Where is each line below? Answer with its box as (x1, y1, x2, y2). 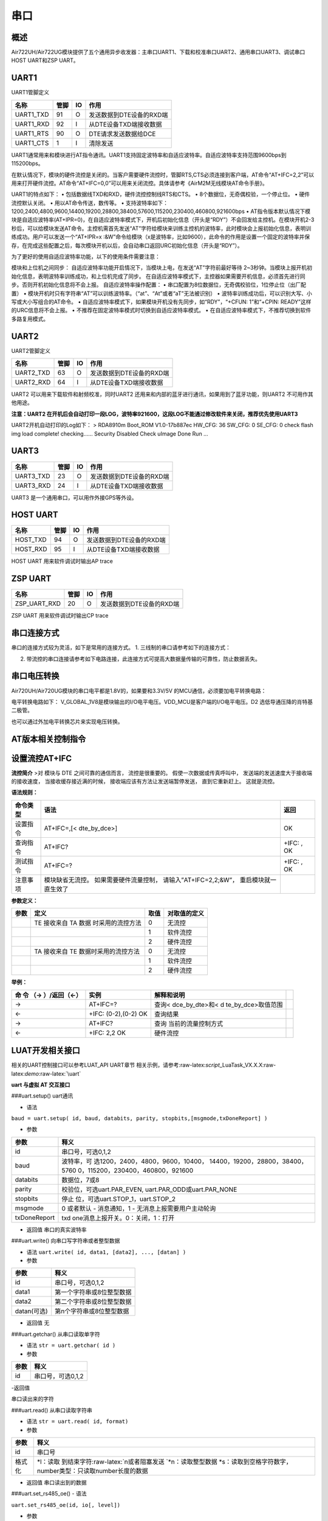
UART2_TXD (15, 369, 50, 377)
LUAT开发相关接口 (11, 1045, 80, 1056)
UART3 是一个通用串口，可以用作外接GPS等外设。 (11, 493, 137, 501)
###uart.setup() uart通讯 (11, 1092, 73, 1099)
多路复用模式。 (11, 315, 49, 322)
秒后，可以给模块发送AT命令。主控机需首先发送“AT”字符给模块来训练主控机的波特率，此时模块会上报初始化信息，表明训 (11, 224, 312, 232)
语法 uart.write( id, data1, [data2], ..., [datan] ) (26, 1248, 186, 1256)
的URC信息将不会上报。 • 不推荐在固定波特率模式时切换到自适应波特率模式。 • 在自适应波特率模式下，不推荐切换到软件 (11, 307, 312, 314)
